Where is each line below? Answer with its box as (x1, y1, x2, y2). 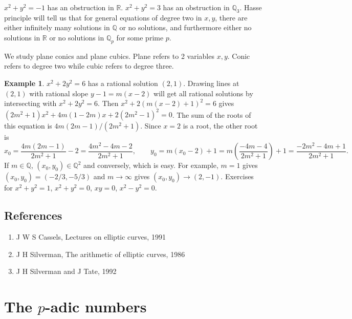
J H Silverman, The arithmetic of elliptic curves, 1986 (16, 248, 185, 259)
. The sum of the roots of (172, 109, 251, 120)
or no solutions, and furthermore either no (119, 22, 252, 33)
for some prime (116, 32, 164, 42)
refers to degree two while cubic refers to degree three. (4, 60, 174, 71)
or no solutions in (49, 32, 104, 42)
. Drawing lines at (183, 77, 239, 88)
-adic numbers (45, 296, 147, 317)
